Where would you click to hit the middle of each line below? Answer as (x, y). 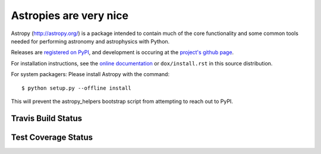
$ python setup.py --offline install (77, 88)
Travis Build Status (47, 118)
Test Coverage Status (52, 137)
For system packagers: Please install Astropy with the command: (90, 74)
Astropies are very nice (70, 15)
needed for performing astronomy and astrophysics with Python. (90, 41)
